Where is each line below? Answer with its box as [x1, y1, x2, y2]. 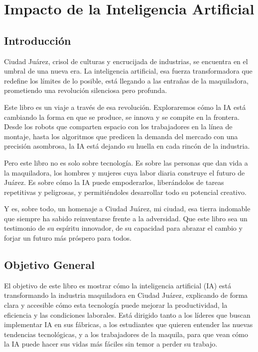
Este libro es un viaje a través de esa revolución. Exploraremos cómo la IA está [4, 101, 246, 112]
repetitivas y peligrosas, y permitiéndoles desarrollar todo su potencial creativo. [4, 186, 247, 197]
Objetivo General [4, 257, 95, 272]
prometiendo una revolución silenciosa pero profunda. [4, 85, 167, 95]
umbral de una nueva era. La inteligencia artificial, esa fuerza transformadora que [4, 66, 253, 76]
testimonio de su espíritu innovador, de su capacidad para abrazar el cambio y [4, 223, 243, 233]
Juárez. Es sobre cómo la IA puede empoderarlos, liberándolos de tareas [4, 177, 224, 187]
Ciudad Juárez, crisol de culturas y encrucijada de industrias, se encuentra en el [4, 56, 248, 66]
